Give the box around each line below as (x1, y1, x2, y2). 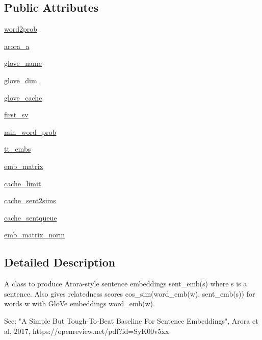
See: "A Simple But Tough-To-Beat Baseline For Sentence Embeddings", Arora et (4, 315, 258, 326)
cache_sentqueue (4, 212, 57, 223)
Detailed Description (4, 254, 116, 270)
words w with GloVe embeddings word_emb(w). (4, 298, 155, 309)
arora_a (4, 40, 30, 51)
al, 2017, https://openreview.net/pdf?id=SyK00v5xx (4, 325, 169, 336)
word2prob (4, 23, 38, 34)
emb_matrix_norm (4, 229, 65, 240)
